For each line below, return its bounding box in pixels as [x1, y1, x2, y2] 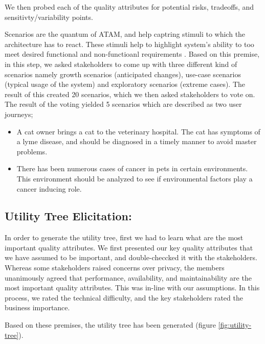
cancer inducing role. [16, 183, 82, 194]
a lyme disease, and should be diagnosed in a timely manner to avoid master [16, 136, 257, 147]
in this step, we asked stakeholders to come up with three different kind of [5, 58, 237, 69]
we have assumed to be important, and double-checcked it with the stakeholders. [5, 252, 257, 263]
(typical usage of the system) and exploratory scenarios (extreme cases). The [5, 79, 246, 89]
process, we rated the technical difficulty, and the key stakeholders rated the [5, 292, 243, 303]
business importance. [5, 302, 70, 313]
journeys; [5, 108, 33, 119]
